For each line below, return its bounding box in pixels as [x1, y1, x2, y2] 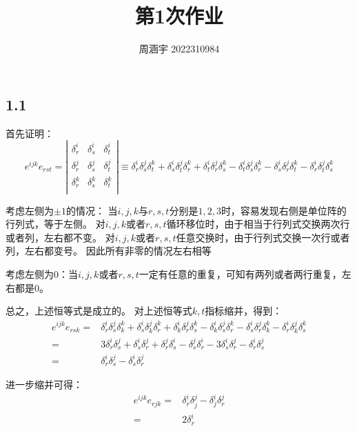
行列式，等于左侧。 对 [6, 217, 105, 231]
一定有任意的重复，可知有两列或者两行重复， [139, 266, 342, 281]
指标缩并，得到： [205, 303, 283, 318]
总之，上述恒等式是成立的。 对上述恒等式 [6, 303, 192, 318]
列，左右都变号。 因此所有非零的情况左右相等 [6, 243, 212, 258]
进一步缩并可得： [6, 377, 83, 391]
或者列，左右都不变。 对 [6, 230, 115, 244]
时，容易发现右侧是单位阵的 [221, 203, 347, 217]
